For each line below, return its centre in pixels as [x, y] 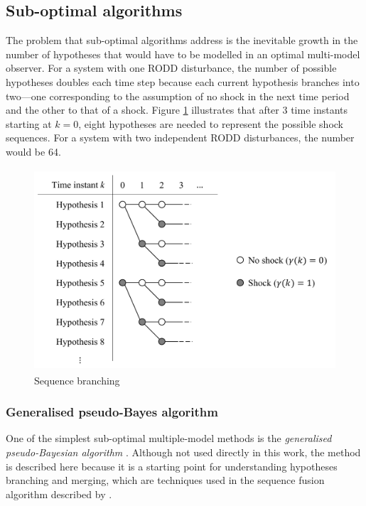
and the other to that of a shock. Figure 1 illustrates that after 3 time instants [177, 110]
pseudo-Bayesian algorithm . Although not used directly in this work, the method [183, 452]
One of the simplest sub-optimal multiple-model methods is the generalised [169, 438]
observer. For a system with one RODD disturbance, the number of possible [171, 68]
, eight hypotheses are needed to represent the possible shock [211, 123]
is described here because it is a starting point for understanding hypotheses [172, 466]
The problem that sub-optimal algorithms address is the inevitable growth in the [182, 40]
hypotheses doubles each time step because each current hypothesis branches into [183, 81]
